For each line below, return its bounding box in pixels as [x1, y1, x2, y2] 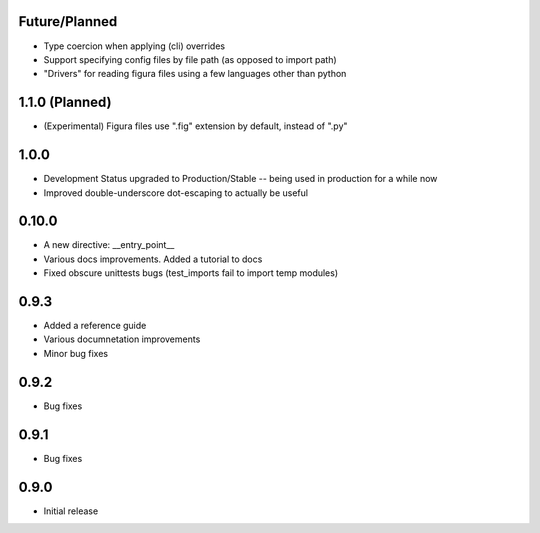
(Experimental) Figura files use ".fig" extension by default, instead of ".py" [43, 120, 349, 132]
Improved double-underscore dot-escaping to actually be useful [43, 186, 309, 199]
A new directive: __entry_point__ [43, 239, 175, 251]
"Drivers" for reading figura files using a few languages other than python [43, 68, 347, 80]
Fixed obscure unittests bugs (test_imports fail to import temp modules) [43, 267, 339, 279]
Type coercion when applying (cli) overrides [43, 40, 225, 52]
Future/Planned [18, 13, 118, 30]
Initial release [43, 505, 99, 517]
